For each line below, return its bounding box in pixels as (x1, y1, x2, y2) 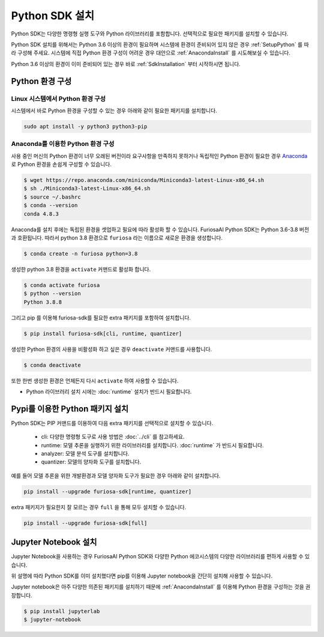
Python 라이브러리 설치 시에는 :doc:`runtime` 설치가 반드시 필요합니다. (26, 388, 192, 395)
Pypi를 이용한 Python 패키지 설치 (11, 403, 129, 414)
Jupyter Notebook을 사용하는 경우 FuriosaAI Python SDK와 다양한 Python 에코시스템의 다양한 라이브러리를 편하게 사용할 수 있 (11, 553, 310, 560)
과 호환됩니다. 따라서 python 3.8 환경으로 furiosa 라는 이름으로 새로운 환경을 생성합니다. (11, 234, 223, 241)
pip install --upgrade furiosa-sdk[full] (23, 519, 148, 527)
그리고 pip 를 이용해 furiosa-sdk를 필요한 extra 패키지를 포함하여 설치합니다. (11, 314, 191, 321)
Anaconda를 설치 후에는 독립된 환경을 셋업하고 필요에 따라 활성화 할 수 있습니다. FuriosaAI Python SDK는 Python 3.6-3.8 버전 (11, 226, 310, 233)
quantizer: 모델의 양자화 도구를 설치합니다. (41, 458, 142, 465)
